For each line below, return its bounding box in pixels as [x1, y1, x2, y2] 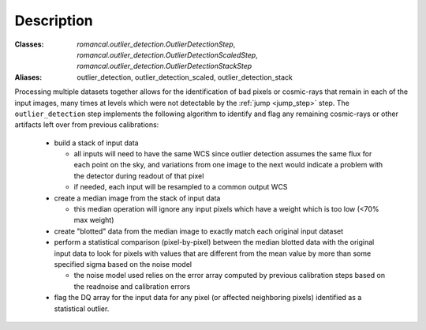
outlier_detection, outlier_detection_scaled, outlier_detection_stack [77, 72, 293, 82]
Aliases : [14, 72, 43, 82]
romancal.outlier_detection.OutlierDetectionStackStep [77, 62, 252, 71]
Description [14, 12, 94, 29]
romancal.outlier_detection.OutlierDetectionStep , [77, 39, 236, 49]
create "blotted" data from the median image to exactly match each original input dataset [54, 226, 344, 236]
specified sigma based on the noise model [54, 259, 192, 268]
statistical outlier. [54, 304, 110, 313]
